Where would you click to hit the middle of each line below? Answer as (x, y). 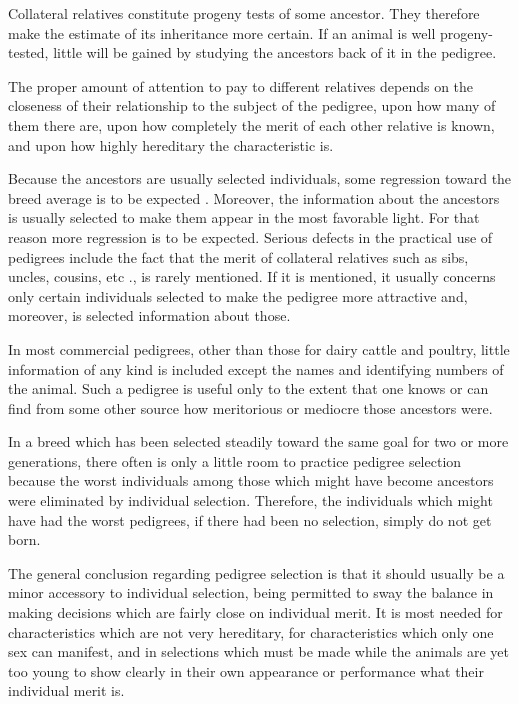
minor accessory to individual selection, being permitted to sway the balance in (251, 592)
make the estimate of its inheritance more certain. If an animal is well (222, 32)
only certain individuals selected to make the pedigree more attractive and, (238, 295)
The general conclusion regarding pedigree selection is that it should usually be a (256, 572)
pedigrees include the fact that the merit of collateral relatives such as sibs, (238, 256)
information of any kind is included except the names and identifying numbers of (256, 368)
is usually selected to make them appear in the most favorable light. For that (244, 217)
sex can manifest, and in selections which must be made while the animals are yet (258, 651)
